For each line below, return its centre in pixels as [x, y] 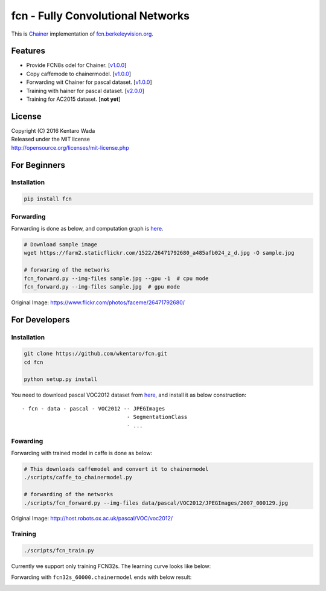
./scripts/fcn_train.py [59, 551]
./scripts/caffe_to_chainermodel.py [78, 478]
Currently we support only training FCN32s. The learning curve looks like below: [111, 566]
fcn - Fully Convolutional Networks [101, 16]
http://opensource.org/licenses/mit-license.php [70, 147]
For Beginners [38, 165]
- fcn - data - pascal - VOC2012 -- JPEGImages [94, 409]
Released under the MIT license [51, 139]
